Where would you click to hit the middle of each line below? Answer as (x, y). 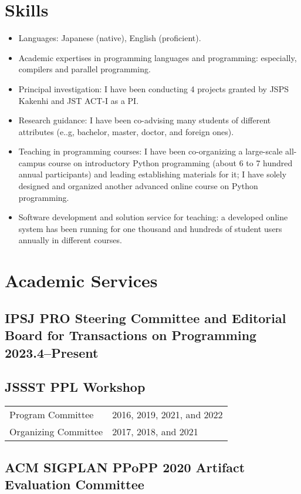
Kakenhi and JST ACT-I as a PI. (79, 100)
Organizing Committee (56, 432)
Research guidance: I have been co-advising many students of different (145, 120)
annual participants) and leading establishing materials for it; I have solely (153, 174)
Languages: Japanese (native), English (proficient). (110, 38)
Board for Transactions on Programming (131, 335)
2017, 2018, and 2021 (155, 432)
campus (32, 162)
